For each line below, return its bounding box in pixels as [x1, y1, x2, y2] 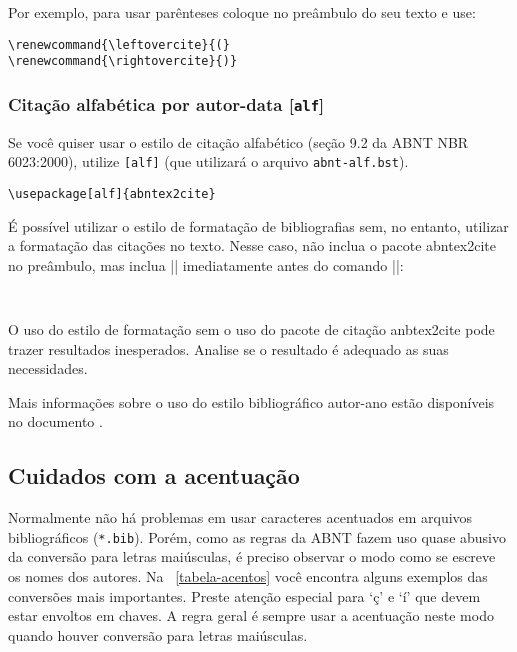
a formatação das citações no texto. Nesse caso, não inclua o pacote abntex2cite [8, 235, 497, 256]
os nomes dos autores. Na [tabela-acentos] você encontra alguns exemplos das [8, 566, 488, 587]
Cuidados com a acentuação [8, 460, 300, 491]
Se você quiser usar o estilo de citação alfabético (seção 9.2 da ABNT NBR [8, 131, 469, 152]
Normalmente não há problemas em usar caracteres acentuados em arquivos [8, 507, 473, 528]
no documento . [8, 411, 103, 432]
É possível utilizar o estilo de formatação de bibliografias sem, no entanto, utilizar [8, 215, 509, 236]
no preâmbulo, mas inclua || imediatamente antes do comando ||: [8, 254, 404, 275]
